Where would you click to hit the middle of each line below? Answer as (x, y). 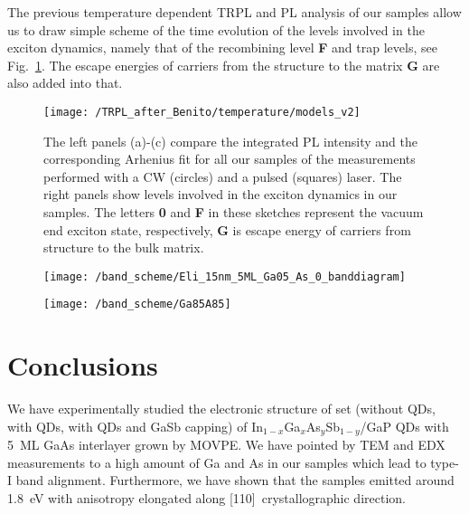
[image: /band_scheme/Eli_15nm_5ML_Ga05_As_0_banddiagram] (225, 276)
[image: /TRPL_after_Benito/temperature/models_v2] (202, 112)
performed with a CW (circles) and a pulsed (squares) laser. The (223, 176)
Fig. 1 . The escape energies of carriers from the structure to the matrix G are (224, 65)
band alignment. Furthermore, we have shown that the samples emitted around (235, 480)
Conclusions (83, 365)
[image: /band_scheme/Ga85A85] (137, 305)
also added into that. (65, 83)
